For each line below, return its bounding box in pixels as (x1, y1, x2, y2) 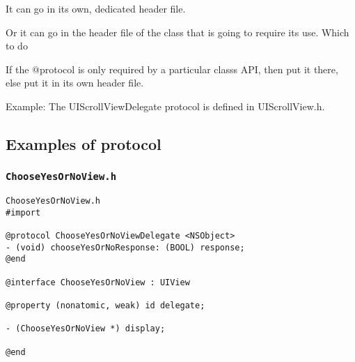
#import (6, 207, 41, 218)
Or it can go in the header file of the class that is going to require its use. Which (6, 24, 349, 39)
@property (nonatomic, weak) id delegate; (6, 301, 205, 311)
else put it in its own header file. (6, 75, 144, 90)
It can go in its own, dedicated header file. (6, 1, 186, 15)
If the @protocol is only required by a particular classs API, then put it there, (6, 61, 338, 76)
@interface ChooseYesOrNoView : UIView (6, 277, 190, 287)
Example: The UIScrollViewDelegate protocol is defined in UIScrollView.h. (6, 98, 325, 113)
